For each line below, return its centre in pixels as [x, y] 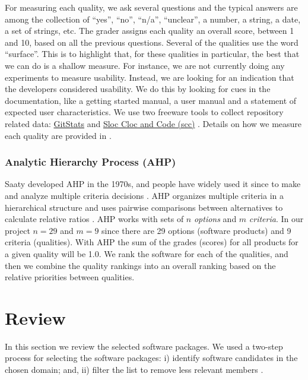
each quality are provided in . [58, 135]
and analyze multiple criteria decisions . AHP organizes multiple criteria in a [145, 195]
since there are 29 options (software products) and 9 [196, 230]
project [18, 230]
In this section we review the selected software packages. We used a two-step [144, 346]
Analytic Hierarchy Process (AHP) [91, 162]
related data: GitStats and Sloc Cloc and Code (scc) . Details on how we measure [153, 123]
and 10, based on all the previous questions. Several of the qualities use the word [152, 42]
